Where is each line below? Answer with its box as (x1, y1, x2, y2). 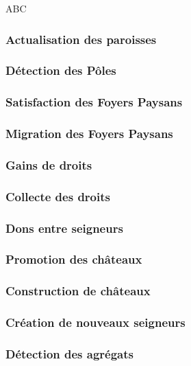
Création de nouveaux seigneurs (5, 314, 186, 331)
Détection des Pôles (5, 62, 116, 79)
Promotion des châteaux (5, 251, 142, 268)
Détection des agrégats (5, 345, 133, 362)
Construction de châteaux (5, 282, 151, 299)
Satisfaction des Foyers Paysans (5, 93, 183, 111)
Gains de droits (5, 156, 92, 173)
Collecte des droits (5, 187, 110, 205)
